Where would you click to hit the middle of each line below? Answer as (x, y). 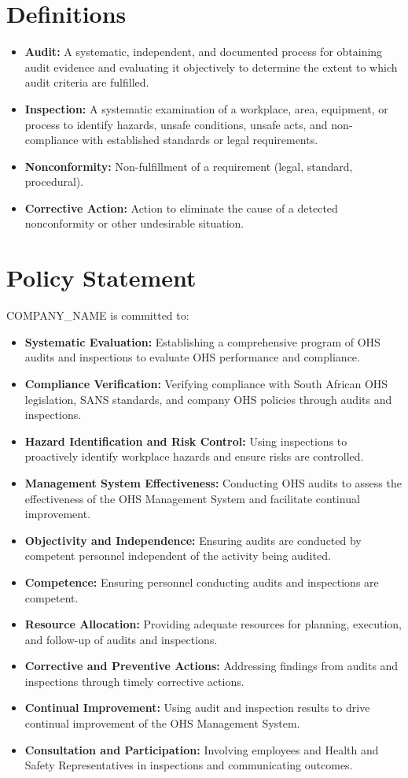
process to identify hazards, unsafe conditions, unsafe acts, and (176, 124)
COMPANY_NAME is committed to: (98, 315)
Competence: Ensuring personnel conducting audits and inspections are (202, 582)
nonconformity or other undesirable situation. (134, 223)
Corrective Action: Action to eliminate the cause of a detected (181, 207)
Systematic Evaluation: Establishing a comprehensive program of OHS (202, 341)
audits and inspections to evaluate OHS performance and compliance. (192, 357)
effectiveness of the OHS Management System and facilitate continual (192, 498)
